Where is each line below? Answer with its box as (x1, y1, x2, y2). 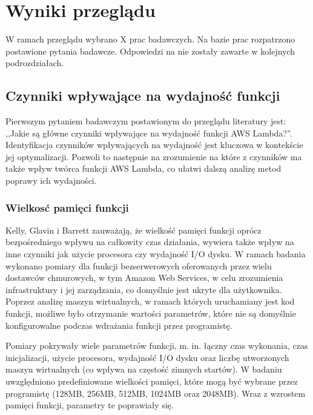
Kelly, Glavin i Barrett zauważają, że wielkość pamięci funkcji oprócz (5, 223, 262, 236)
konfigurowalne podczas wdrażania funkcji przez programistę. (5, 319, 232, 331)
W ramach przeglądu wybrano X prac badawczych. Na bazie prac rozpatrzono (5, 33, 295, 46)
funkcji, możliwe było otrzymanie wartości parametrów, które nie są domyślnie (5, 307, 296, 320)
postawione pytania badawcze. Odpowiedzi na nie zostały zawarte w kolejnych (5, 44, 295, 57)
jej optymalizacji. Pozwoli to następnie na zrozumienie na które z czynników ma (5, 150, 302, 163)
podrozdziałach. (5, 56, 64, 69)
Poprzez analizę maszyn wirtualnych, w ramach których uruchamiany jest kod (5, 295, 295, 308)
